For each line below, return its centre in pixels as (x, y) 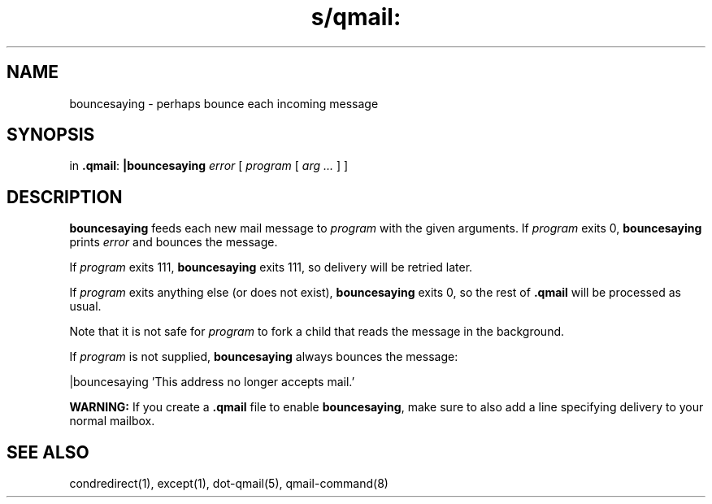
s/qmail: (356, 17)
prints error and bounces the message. (174, 242)
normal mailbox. (112, 421)
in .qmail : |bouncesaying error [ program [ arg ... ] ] (209, 166)
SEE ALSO (48, 452)
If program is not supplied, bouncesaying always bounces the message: (264, 357)
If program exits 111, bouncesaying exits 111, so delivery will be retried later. (271, 267)
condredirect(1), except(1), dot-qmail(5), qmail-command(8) (229, 484)
